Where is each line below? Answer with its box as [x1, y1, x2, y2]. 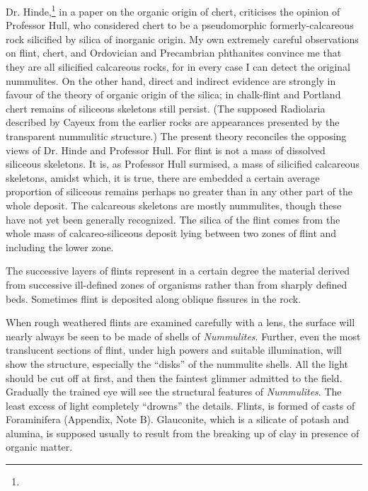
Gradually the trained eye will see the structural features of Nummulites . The [6, 384, 342, 399]
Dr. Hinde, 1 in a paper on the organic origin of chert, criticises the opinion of [6, 2, 340, 18]
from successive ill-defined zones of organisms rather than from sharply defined [6, 277, 347, 291]
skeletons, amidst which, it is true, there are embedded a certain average [6, 170, 320, 185]
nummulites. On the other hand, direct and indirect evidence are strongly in [6, 73, 336, 88]
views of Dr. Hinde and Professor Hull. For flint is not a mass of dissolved [6, 142, 326, 157]
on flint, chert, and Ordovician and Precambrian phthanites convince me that [6, 45, 342, 60]
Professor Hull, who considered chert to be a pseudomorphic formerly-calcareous [6, 18, 354, 33]
